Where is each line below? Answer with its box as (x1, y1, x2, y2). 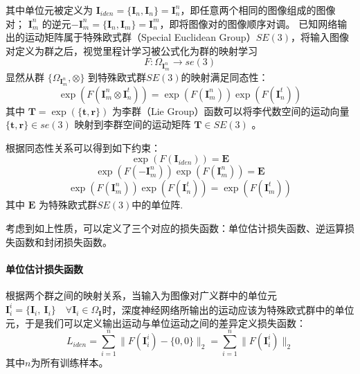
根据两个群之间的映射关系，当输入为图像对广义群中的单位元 (6, 288, 277, 303)
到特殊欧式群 (88, 69, 147, 84)
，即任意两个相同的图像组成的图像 (180, 3, 336, 17)
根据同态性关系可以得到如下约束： (6, 140, 161, 154)
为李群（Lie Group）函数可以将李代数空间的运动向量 (111, 103, 350, 118)
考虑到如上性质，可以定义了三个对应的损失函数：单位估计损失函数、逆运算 (6, 221, 345, 235)
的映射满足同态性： (181, 69, 269, 84)
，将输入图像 (291, 30, 350, 44)
